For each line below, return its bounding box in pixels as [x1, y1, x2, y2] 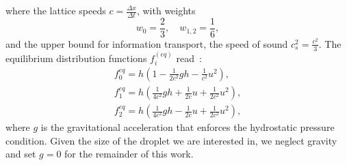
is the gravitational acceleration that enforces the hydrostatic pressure [40, 120, 335, 134]
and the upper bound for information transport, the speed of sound [5, 36, 288, 50]
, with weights [136, 3, 196, 17]
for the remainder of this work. [64, 147, 194, 161]
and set [5, 147, 36, 161]
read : [176, 50, 202, 65]
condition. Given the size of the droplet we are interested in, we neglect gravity [5, 133, 337, 147]
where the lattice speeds [5, 3, 106, 17]
